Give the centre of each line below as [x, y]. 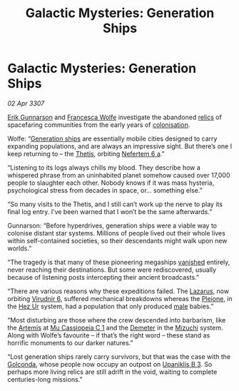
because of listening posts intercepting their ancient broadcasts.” [103, 277]
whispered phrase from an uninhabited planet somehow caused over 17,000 [119, 175]
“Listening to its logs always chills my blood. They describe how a [104, 167]
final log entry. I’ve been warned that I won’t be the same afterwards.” [110, 211]
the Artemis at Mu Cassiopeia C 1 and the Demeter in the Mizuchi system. [115, 327]
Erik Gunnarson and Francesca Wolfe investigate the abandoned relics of [115, 117]
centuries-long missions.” [45, 379]
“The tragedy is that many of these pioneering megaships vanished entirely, [119, 262]
